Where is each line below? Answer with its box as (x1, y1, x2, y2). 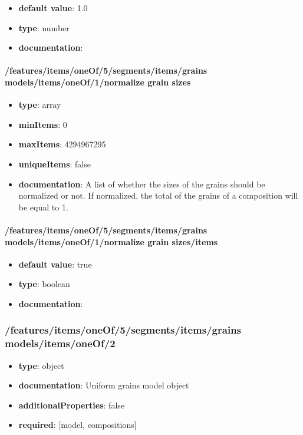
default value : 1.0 (18, 2, 88, 14)
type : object (18, 359, 64, 371)
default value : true (18, 258, 92, 270)
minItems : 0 (18, 118, 67, 130)
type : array (18, 98, 61, 111)
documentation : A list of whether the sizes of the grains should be (18, 177, 265, 190)
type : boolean (18, 278, 70, 290)
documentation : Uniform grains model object (18, 379, 189, 391)
